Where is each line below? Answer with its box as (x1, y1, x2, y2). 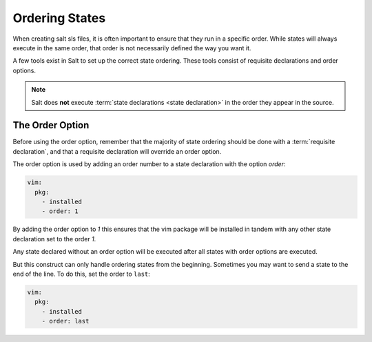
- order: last (41, 317, 90, 325)
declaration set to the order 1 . (12, 234, 96, 243)
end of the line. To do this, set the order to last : (12, 270, 151, 278)
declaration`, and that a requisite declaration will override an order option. (12, 147, 222, 155)
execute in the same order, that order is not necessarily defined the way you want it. (12, 43, 251, 52)
